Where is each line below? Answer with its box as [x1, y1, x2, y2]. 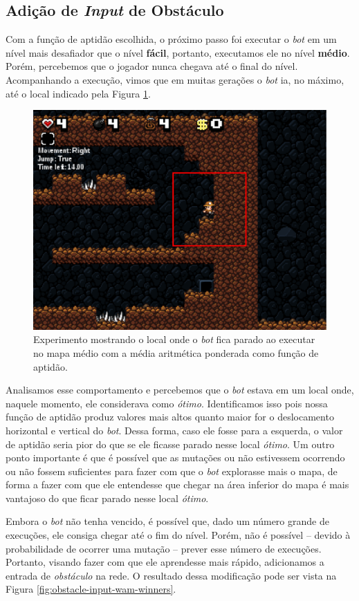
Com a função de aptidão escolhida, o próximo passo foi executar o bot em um [6, 32, 337, 46]
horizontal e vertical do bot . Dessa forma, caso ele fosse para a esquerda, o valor [6, 423, 343, 437]
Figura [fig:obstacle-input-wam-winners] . [6, 582, 176, 596]
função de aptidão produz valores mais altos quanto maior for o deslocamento [6, 409, 334, 424]
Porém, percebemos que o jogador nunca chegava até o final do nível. [6, 59, 298, 73]
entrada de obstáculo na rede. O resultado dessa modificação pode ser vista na [6, 568, 337, 582]
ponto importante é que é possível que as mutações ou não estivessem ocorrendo [6, 450, 345, 465]
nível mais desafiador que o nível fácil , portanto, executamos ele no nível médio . [6, 45, 350, 59]
